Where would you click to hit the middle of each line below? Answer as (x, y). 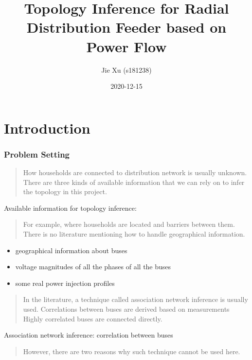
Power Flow (126, 46)
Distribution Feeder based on (126, 27)
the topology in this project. (65, 191)
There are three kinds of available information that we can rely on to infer (134, 182)
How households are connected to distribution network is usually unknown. (135, 172)
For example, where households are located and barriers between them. (129, 224)
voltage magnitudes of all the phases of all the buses (93, 267)
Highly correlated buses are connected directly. (93, 318)
